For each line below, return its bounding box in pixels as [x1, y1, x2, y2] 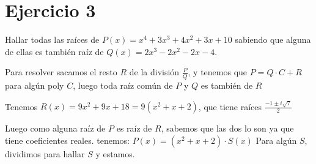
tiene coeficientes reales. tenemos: [5, 134, 130, 147]
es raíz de [116, 122, 152, 135]
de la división [129, 65, 180, 78]
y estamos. [95, 147, 135, 160]
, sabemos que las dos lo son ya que [161, 122, 294, 135]
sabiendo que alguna [235, 33, 311, 46]
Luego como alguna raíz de [5, 122, 106, 135]
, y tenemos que [188, 65, 248, 78]
